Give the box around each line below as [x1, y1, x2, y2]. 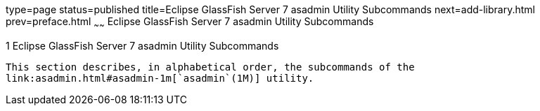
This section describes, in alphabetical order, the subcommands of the [6, 61, 415, 73]
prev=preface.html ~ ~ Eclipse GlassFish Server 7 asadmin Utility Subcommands [6, 15, 374, 30]
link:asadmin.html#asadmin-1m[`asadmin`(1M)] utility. [6, 72, 314, 84]
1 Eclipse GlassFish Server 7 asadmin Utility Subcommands [6, 39, 279, 52]
